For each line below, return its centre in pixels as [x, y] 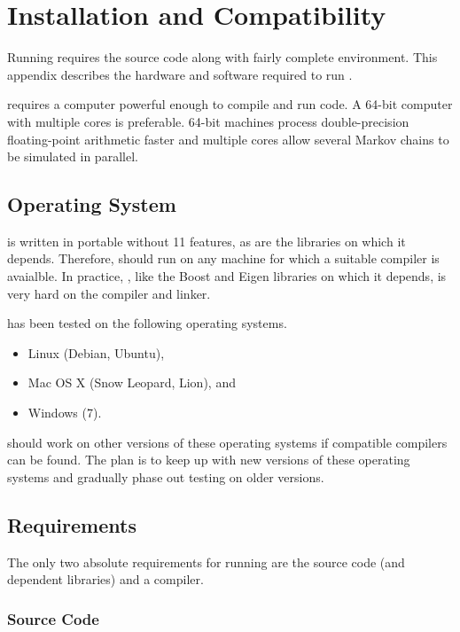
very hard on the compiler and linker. [109, 293]
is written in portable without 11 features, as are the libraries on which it [207, 241]
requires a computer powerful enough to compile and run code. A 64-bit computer [230, 104]
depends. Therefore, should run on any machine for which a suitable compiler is [223, 258]
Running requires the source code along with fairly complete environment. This [222, 57]
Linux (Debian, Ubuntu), [96, 352]
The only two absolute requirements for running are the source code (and [206, 562]
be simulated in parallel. [73, 156]
